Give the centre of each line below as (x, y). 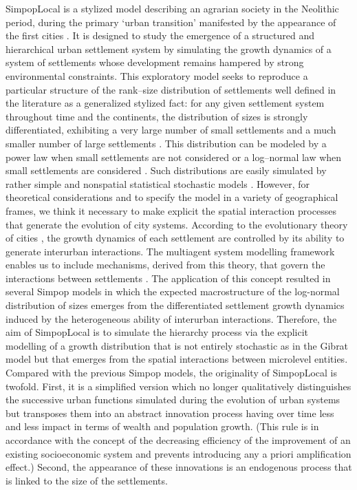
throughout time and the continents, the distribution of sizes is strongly (157, 116)
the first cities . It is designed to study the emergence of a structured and (160, 35)
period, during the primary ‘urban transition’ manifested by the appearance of (171, 22)
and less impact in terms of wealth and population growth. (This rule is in (162, 426)
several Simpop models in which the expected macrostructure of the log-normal (173, 291)
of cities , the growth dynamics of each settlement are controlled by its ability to (175, 238)
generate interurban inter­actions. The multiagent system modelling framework (170, 251)
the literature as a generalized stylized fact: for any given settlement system (165, 103)
